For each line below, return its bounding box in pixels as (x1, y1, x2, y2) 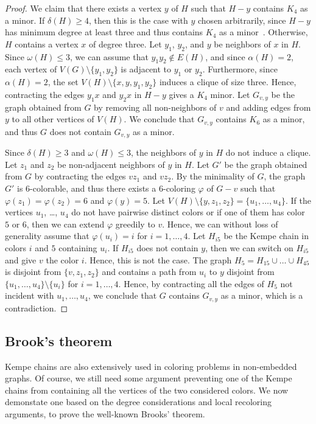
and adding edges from (226, 100, 311, 113)
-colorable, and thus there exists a (30, 182, 156, 195)
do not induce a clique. (225, 146, 311, 159)
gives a (169, 88, 194, 100)
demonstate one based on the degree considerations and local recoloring (5, 395, 272, 408)
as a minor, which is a (220, 289, 303, 302)
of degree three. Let (88, 37, 162, 50)
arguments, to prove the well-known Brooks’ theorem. (5, 408, 205, 420)
